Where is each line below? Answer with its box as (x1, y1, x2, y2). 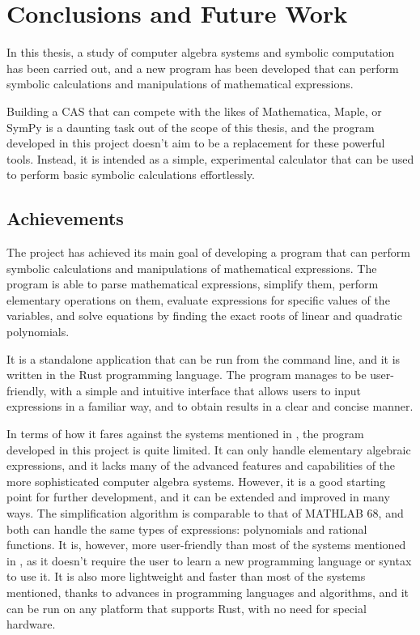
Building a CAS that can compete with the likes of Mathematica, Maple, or (6, 102, 382, 119)
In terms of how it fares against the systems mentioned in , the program (6, 425, 364, 442)
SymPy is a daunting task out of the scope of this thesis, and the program (6, 118, 375, 135)
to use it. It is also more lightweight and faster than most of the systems (6, 568, 366, 585)
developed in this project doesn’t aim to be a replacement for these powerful (6, 134, 385, 151)
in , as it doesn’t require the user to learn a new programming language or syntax (6, 552, 412, 569)
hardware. (6, 616, 56, 633)
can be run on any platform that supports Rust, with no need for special (6, 599, 367, 616)
